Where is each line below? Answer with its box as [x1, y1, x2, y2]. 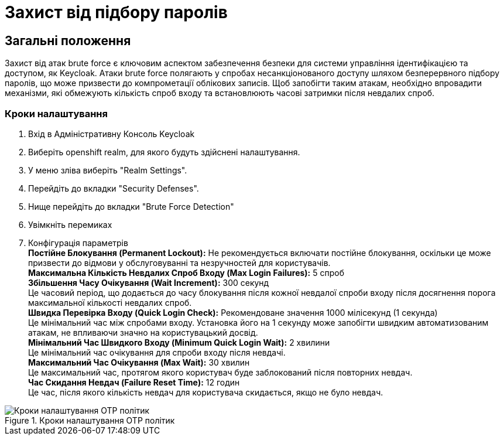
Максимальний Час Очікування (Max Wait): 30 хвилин [28, 357, 250, 367]
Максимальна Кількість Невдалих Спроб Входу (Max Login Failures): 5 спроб [28, 267, 344, 278]
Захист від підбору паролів [5, 2, 228, 22]
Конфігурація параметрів [28, 237, 128, 248]
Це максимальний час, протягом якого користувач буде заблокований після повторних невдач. [28, 367, 413, 377]
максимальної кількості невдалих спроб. [28, 297, 192, 308]
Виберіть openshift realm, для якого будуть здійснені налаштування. [28, 146, 300, 157]
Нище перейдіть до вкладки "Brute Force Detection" [28, 201, 234, 212]
